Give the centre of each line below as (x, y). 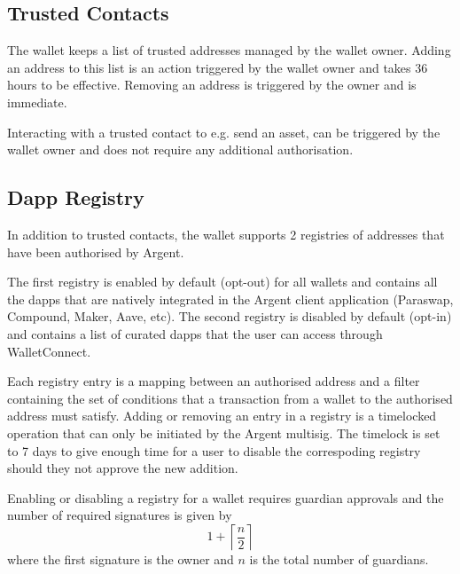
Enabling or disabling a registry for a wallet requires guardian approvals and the (226, 497)
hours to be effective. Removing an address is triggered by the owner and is (212, 85)
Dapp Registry (76, 197)
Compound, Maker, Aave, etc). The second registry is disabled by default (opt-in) (230, 316)
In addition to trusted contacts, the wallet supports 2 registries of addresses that (226, 234)
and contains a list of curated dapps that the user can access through (195, 333)
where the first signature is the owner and (121, 558)
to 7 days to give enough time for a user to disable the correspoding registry (214, 450)
